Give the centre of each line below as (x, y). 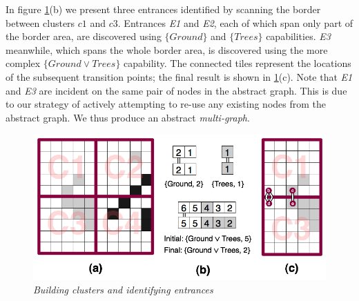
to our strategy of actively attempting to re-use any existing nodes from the (166, 104)
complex (23, 63)
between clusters (40, 22)
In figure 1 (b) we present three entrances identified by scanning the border (163, 9)
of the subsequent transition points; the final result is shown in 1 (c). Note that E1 (179, 76)
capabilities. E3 (298, 36)
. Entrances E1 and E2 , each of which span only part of (235, 22)
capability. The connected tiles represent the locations (237, 63)
